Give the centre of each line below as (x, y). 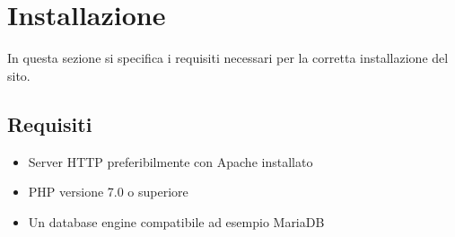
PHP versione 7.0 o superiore (108, 192)
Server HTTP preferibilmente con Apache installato (171, 161)
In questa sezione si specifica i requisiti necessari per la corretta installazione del (228, 58)
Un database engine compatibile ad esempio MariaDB (176, 221)
